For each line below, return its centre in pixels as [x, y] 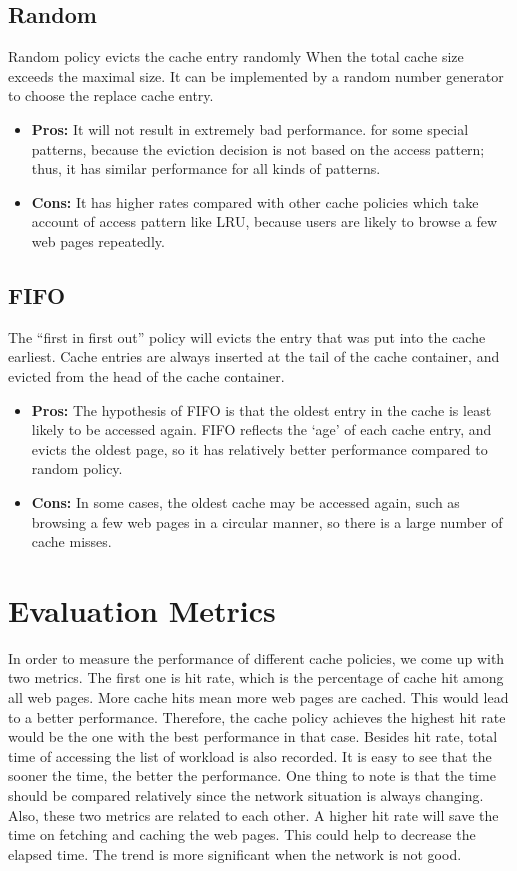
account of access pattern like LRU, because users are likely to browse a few [264, 221]
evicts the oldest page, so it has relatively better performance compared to [259, 448]
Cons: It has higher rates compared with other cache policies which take [255, 201]
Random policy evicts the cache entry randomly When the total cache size [236, 56]
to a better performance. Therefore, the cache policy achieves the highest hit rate [257, 716]
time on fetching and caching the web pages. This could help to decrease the [242, 834]
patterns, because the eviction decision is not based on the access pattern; [258, 148]
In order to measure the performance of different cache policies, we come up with [256, 657]
